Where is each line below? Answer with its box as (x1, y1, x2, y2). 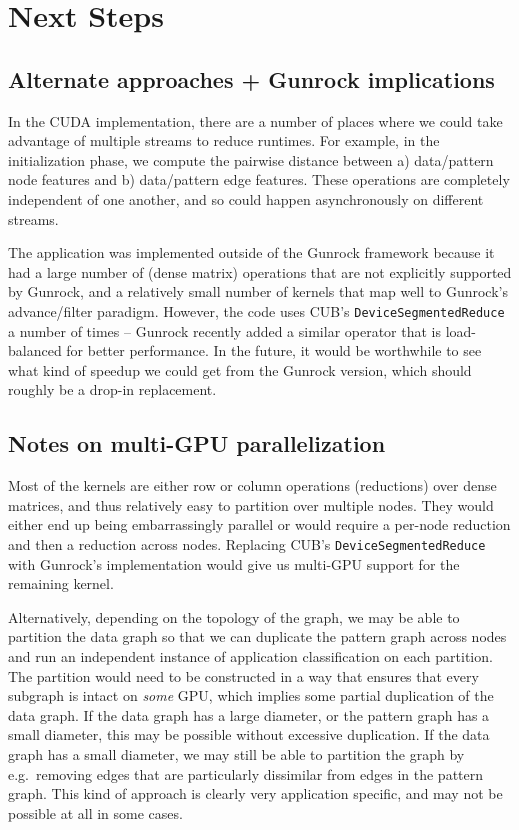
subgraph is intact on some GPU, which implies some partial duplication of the (8, 685, 494, 706)
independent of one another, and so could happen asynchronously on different (8, 188, 484, 209)
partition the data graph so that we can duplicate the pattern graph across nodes (8, 626, 507, 647)
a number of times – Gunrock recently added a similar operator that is (8, 320, 442, 341)
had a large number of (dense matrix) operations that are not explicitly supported (8, 261, 512, 282)
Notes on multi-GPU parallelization (8, 428, 386, 459)
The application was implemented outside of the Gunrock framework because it (8, 242, 495, 263)
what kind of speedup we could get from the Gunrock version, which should (8, 359, 472, 380)
